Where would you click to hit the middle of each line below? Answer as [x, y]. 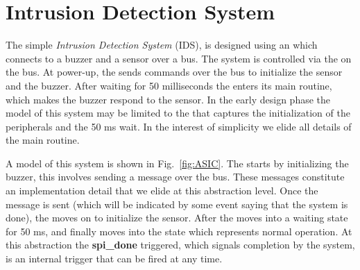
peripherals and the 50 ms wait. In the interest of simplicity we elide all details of [179, 126]
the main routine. [43, 140]
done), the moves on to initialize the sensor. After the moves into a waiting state [177, 218]
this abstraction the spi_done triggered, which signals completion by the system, [180, 245]
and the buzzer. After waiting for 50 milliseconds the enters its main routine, [169, 85]
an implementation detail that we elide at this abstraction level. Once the [162, 191]
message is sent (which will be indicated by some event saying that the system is [177, 204]
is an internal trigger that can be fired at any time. [114, 259]
